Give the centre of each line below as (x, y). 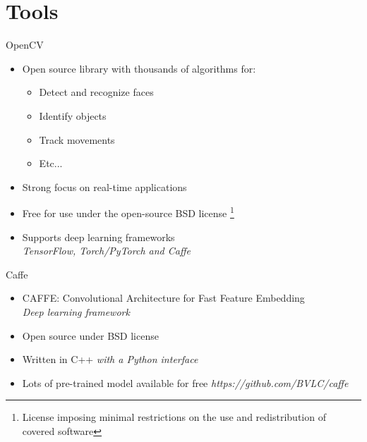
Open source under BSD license (90, 335)
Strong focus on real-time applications (104, 186)
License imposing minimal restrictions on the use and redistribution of (174, 417)
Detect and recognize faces (96, 92)
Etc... (51, 163)
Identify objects (73, 115)
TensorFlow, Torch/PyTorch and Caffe (106, 251)
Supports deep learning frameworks (98, 237)
